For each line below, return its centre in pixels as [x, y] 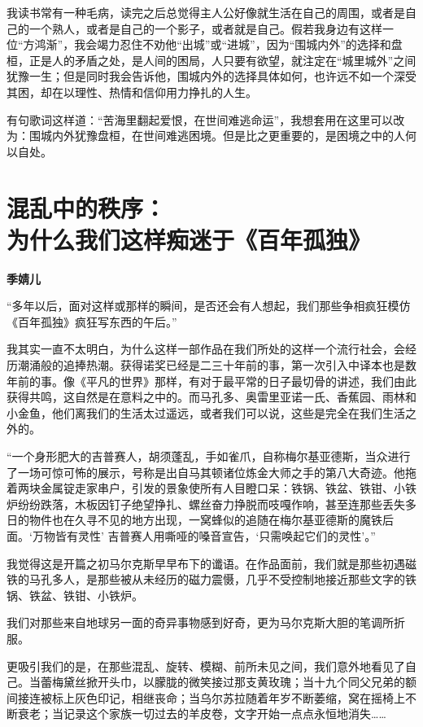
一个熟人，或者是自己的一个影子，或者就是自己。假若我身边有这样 [205, 28]
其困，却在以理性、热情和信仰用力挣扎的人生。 [132, 92]
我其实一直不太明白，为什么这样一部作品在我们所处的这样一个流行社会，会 [206, 349]
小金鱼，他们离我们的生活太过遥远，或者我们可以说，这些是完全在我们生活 [206, 412]
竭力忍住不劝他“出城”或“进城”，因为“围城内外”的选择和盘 [250, 44]
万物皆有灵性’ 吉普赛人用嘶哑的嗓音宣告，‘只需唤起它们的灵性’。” [204, 535]
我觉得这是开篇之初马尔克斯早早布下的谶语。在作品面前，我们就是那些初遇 [206, 563]
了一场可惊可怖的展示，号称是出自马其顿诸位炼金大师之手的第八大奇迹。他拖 [211, 472]
